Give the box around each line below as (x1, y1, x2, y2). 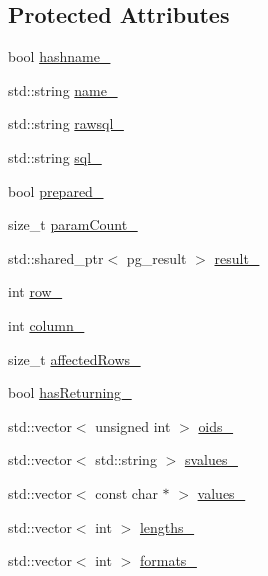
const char (95, 482, 158, 503)
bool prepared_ (8, 180, 104, 201)
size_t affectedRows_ (8, 348, 141, 369)
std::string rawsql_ (8, 113, 124, 134)
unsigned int (95, 415, 171, 436)
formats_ (139, 550, 197, 571)
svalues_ (184, 449, 238, 470)
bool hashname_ (8, 46, 111, 67)
